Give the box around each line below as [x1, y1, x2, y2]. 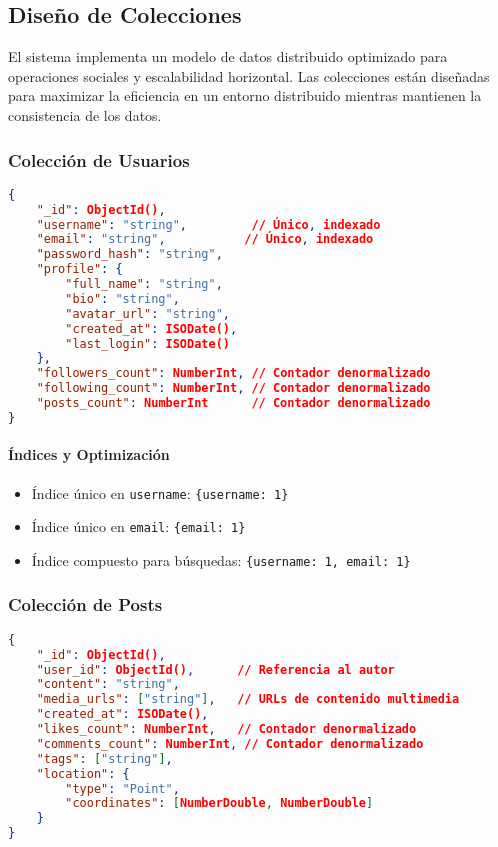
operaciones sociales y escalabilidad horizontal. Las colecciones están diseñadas [8, 65, 490, 86]
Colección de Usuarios [8, 147, 190, 172]
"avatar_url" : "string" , [65, 306, 230, 321]
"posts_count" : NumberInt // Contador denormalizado [36, 396, 431, 411]
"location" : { [36, 766, 130, 781]
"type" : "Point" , [65, 781, 180, 796]
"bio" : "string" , [65, 291, 180, 306]
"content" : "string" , [36, 677, 180, 692]
